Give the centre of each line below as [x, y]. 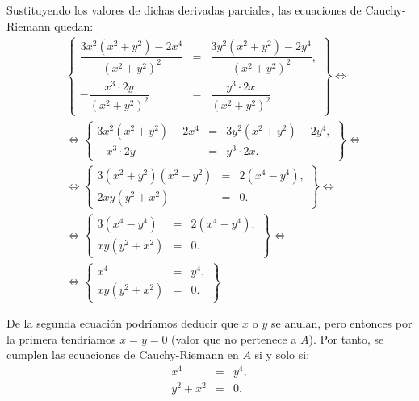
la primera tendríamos [61, 338]
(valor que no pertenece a [234, 338]
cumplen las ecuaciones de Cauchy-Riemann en [123, 355]
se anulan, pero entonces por [341, 323]
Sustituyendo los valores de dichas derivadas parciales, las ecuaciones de [184, 10]
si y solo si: [282, 355]
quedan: [74, 25]
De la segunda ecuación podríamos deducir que [123, 323]
